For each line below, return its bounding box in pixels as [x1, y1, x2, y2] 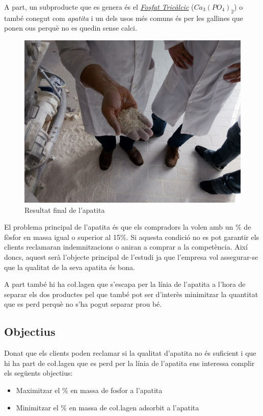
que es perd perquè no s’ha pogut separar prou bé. [4, 299, 162, 309]
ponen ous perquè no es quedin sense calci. [4, 22, 137, 33]
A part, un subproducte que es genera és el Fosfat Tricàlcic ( [4, 2, 194, 12]
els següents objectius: [4, 368, 73, 378]
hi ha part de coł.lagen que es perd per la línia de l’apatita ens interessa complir [4, 357, 255, 368]
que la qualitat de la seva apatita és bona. [4, 261, 135, 272]
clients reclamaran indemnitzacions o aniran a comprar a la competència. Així [4, 241, 248, 252]
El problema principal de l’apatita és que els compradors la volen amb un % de [4, 222, 251, 232]
